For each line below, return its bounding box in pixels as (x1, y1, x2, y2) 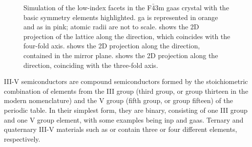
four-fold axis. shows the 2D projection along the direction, (23, 41, 200, 51)
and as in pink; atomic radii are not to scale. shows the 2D (23, 21, 199, 32)
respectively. (4, 133, 41, 144)
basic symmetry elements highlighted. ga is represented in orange (23, 12, 218, 22)
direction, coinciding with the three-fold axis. (23, 60, 158, 70)
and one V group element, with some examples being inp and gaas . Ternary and (4, 114, 244, 125)
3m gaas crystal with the (155, 2, 229, 12)
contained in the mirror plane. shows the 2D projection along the (23, 50, 218, 60)
